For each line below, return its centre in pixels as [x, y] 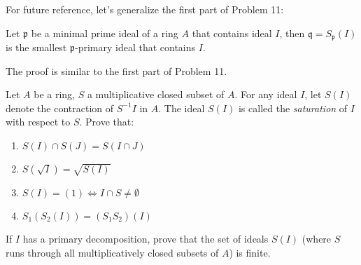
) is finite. [250, 252]
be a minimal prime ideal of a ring [105, 33]
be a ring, [55, 94]
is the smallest [36, 47]
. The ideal [182, 108]
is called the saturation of [293, 108]
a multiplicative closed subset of [156, 94]
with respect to [38, 122]
